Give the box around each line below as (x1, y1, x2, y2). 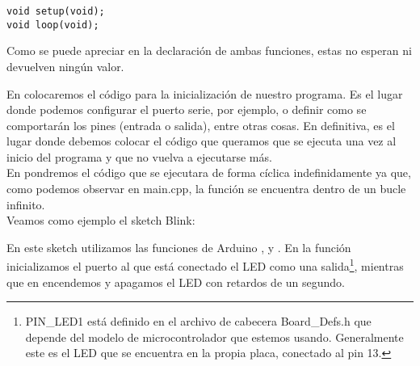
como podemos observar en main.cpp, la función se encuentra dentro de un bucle (6, 180, 406, 197)
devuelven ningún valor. (6, 57, 124, 74)
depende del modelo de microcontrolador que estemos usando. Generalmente (25, 328, 404, 345)
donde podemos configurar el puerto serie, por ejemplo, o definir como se (6, 101, 367, 118)
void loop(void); (6, 19, 99, 31)
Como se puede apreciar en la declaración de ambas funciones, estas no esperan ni (6, 42, 412, 59)
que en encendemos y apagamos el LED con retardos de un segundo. (6, 273, 345, 290)
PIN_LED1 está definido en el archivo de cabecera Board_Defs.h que (25, 313, 372, 330)
